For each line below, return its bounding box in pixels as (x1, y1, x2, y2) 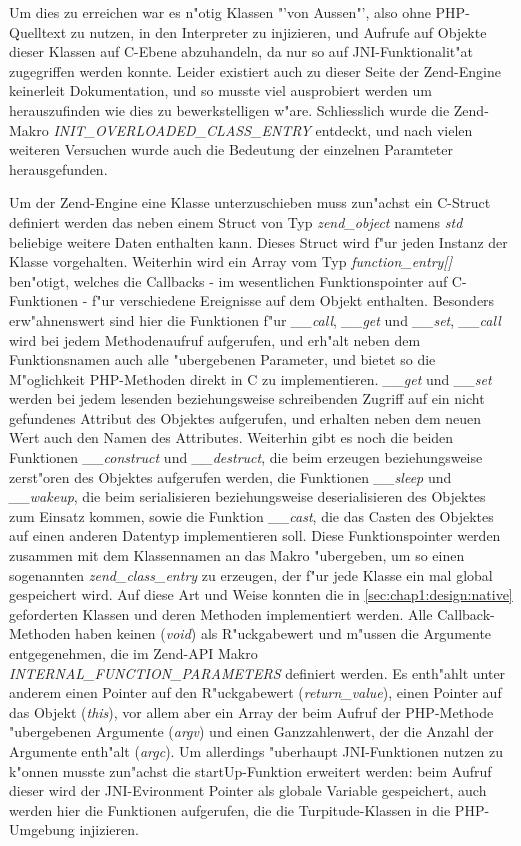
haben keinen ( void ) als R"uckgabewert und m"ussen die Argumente (75, 623, 492, 644)
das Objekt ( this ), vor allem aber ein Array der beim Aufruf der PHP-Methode (9, 701, 494, 722)
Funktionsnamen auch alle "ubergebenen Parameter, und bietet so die (9, 349, 436, 370)
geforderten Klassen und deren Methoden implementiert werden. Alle (9, 603, 433, 624)
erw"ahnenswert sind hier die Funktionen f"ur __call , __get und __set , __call (9, 309, 501, 330)
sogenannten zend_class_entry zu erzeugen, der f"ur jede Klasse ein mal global (9, 564, 493, 585)
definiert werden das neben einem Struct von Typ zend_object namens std (9, 211, 463, 232)
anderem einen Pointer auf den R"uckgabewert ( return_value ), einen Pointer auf (9, 682, 502, 703)
